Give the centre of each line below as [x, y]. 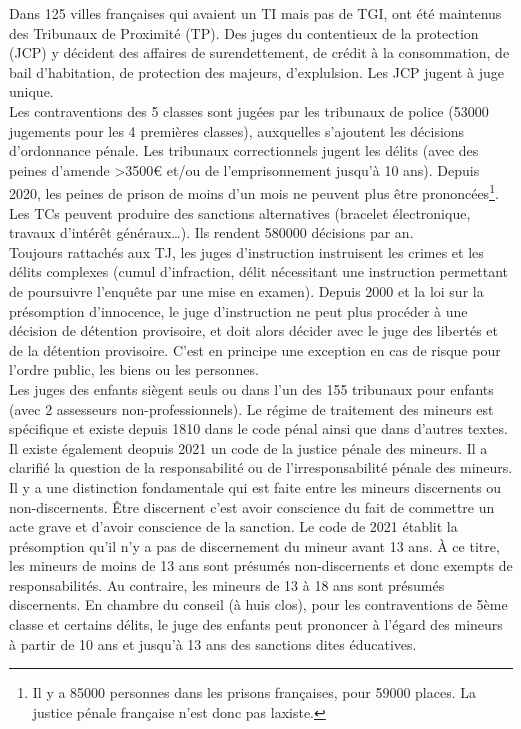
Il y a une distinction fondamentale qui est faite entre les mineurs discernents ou [255, 486]
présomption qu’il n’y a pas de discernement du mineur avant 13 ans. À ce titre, [254, 545]
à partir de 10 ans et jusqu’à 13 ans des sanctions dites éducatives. [213, 643]
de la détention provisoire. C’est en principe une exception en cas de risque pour [255, 349]
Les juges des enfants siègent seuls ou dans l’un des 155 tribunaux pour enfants [251, 388]
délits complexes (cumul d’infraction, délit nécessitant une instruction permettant [259, 271]
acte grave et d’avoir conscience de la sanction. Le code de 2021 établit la [233, 526]
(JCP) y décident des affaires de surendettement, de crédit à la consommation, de [259, 52]
